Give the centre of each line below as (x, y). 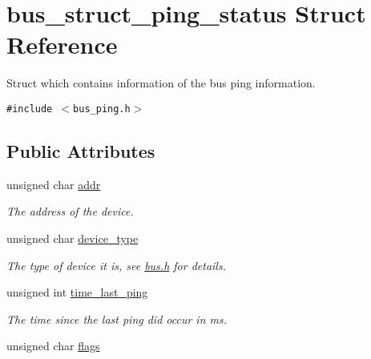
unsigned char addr (54, 184)
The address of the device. (70, 211)
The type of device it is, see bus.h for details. (116, 265)
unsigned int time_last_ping (77, 292)
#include (30, 109)
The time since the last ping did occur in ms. (117, 319)
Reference (62, 44)
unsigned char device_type (73, 238)
